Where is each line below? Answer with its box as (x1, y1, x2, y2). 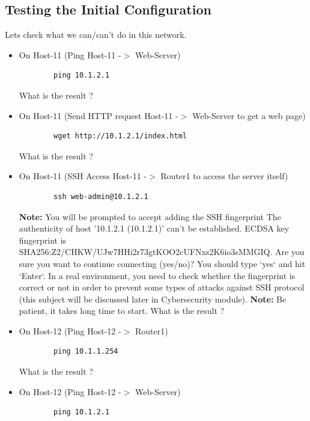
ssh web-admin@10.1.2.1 (53, 192, 148, 201)
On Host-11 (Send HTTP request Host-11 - (19, 109, 178, 121)
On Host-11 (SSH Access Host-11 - (19, 170, 147, 182)
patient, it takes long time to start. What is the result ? (19, 304, 225, 317)
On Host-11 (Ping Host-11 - (19, 48, 121, 61)
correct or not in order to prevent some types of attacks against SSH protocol (19, 281, 305, 293)
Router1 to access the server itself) (160, 170, 288, 182)
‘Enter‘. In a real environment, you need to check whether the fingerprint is (19, 269, 296, 281)
